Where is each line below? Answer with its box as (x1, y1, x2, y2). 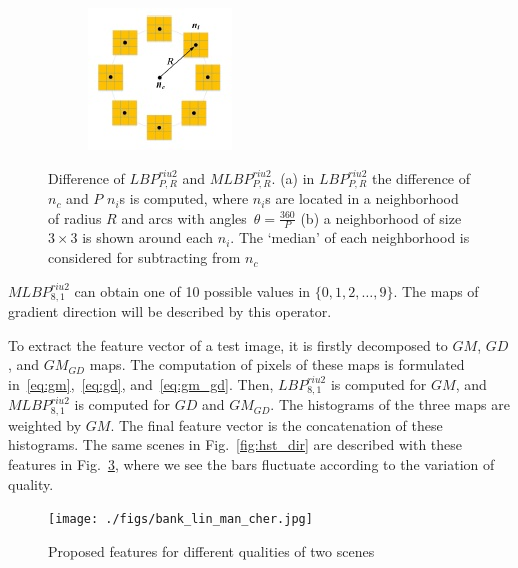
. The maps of (393, 280, 479, 301)
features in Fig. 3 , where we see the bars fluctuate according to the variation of (8, 453, 495, 474)
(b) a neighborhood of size (300, 207, 462, 228)
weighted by (8, 414, 82, 435)
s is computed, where (119, 188, 249, 209)
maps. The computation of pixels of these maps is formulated (89, 354, 465, 375)
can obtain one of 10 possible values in (74, 280, 311, 301)
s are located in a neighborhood (265, 188, 459, 209)
